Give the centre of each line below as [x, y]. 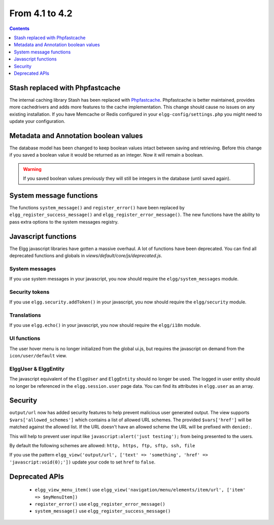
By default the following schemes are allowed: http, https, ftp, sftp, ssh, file [102, 445]
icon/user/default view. [38, 355]
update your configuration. [37, 121]
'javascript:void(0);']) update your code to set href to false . [82, 462]
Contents [20, 28]
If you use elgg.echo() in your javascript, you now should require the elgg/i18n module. [105, 325]
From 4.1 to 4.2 [41, 13]
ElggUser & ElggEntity [37, 368]
